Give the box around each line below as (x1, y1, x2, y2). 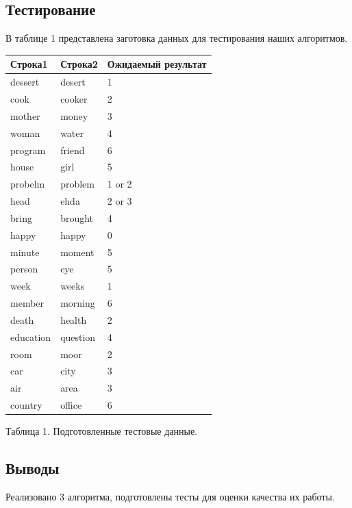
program (10, 142, 46, 157)
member (10, 296, 45, 310)
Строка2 (60, 57, 98, 71)
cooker (60, 91, 88, 105)
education (10, 329, 51, 344)
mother (10, 108, 40, 123)
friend (60, 142, 85, 157)
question (60, 329, 96, 344)
